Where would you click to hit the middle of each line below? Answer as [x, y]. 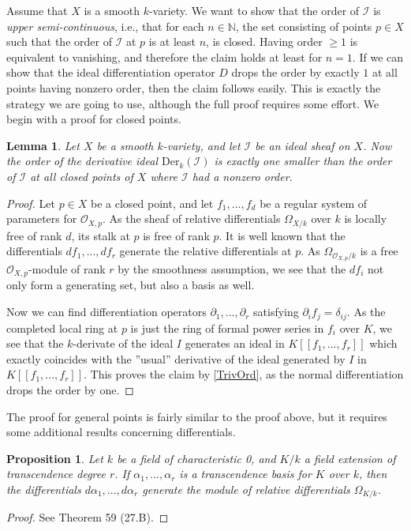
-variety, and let [202, 145]
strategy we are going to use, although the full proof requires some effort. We [193, 103]
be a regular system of [314, 203]
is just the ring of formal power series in [227, 328]
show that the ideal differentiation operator [111, 72]
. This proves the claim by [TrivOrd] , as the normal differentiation [244, 374]
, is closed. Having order [264, 41]
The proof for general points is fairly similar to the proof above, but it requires [197, 416]
